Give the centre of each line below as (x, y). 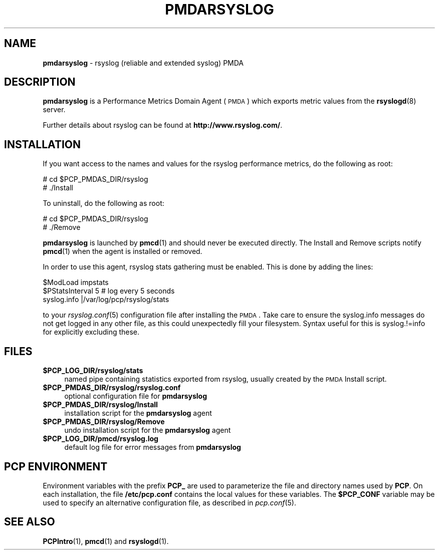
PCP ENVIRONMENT (56, 466)
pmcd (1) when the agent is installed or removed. (123, 251)
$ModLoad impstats (76, 283)
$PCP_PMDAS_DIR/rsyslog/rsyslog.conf (112, 388)
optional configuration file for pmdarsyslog (136, 396)
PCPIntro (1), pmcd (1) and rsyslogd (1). (106, 541)
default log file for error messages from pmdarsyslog (153, 447)
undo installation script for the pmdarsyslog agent (148, 430)
